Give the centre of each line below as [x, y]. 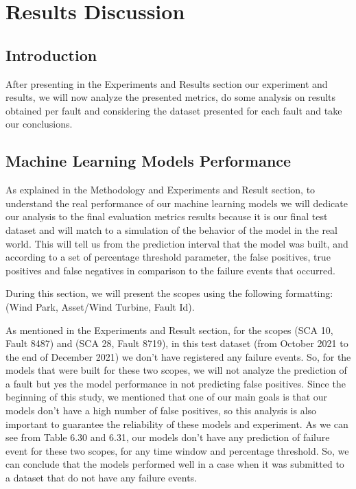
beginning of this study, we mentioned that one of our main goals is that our [167, 397]
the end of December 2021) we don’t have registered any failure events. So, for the [178, 356]
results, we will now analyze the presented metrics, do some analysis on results [171, 97]
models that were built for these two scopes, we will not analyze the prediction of [176, 370]
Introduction [51, 55]
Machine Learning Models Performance [149, 161]
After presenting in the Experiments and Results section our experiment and [167, 83]
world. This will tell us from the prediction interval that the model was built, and [177, 243]
